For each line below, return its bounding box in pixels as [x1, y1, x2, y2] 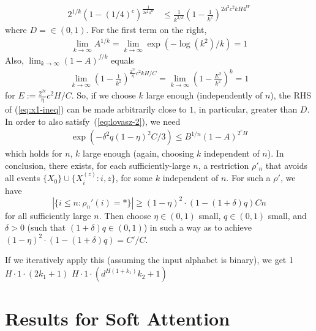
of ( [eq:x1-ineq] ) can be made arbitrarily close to [5, 102, 187, 115]
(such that [27, 221, 66, 234]
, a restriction [198, 158, 249, 171]
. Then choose [99, 209, 151, 221]
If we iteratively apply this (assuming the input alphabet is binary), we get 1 [5, 253, 293, 266]
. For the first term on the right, [86, 23, 207, 35]
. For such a [226, 171, 271, 184]
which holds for [5, 147, 62, 160]
